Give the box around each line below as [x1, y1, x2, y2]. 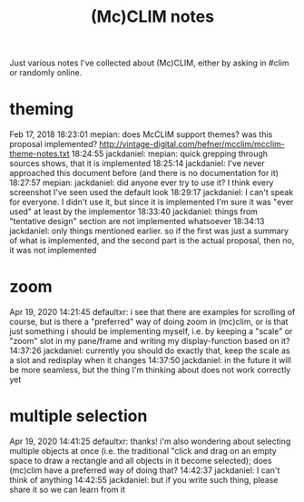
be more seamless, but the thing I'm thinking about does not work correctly [9, 365, 291, 376]
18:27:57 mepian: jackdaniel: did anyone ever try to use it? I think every [9, 177, 274, 188]
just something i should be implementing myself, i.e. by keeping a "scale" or [9, 326, 293, 337]
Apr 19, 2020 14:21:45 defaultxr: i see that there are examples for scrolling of [9, 307, 296, 318]
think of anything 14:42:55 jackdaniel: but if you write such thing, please [9, 475, 279, 485]
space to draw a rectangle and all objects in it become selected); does [9, 456, 272, 466]
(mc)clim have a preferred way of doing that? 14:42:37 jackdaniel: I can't [9, 465, 280, 476]
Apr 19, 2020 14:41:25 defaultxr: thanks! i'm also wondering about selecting [9, 436, 291, 447]
